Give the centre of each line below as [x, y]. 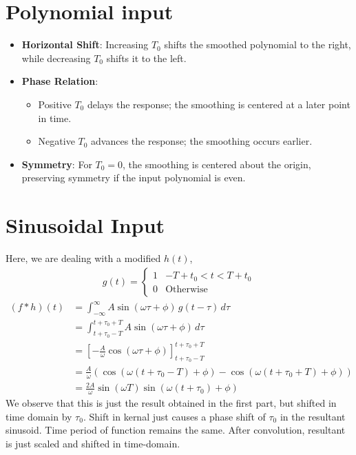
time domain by [39, 416]
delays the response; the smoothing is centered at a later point [219, 104]
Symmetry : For [57, 164]
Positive [55, 104]
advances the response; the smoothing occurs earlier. [202, 141]
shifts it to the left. [146, 58]
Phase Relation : [60, 81]
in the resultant [313, 416]
